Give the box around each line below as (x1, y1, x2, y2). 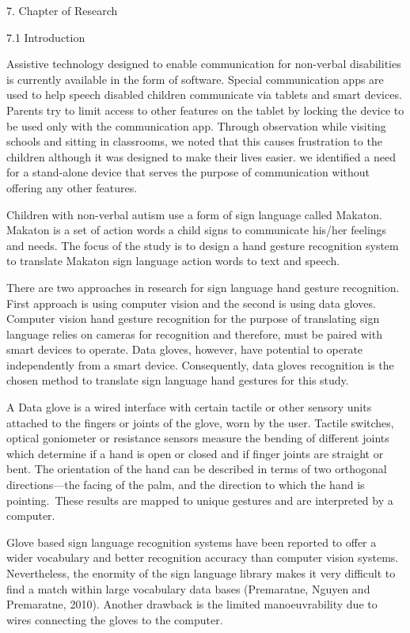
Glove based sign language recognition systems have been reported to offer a (6, 533, 377, 550)
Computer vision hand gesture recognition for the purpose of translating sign (6, 310, 380, 327)
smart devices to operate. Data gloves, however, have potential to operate (6, 341, 363, 358)
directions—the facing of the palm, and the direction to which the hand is (6, 476, 365, 493)
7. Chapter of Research (6, 2, 118, 18)
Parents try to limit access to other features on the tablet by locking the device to (6, 101, 404, 118)
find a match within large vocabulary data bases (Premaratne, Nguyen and (6, 580, 370, 597)
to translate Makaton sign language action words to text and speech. (6, 252, 340, 269)
